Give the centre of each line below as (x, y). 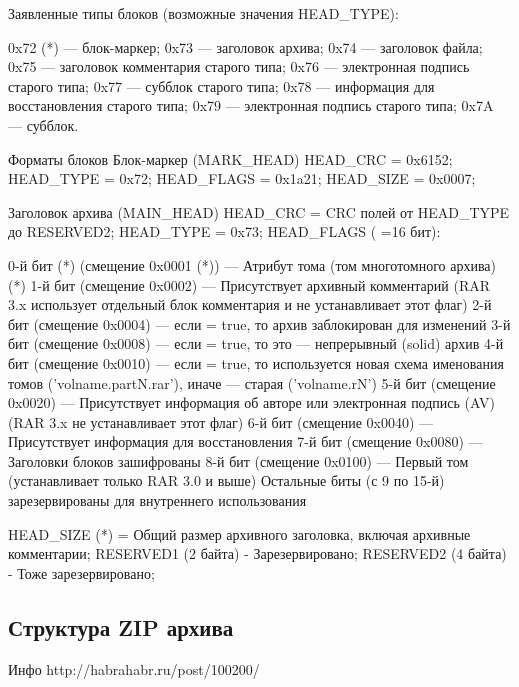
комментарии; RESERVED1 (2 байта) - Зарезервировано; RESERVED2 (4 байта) (257, 553)
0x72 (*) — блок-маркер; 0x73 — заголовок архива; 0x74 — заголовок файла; (245, 46)
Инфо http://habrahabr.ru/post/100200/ (134, 668)
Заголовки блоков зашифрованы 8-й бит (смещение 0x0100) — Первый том (238, 460)
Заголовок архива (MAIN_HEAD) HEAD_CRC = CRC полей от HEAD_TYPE (259, 211)
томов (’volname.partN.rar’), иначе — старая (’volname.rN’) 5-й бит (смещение (252, 382)
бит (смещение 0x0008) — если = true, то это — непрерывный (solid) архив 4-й (256, 343)
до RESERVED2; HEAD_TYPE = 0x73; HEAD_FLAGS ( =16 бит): (224, 231)
